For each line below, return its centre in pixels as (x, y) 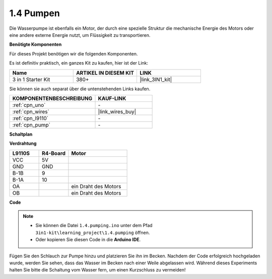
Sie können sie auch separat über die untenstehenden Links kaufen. (80, 89)
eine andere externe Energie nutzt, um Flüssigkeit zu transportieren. (80, 35)
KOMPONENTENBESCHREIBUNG (52, 98)
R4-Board (54, 153)
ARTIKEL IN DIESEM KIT (105, 73)
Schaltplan (21, 134)
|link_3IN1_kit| (156, 79)
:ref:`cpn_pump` (31, 125)
